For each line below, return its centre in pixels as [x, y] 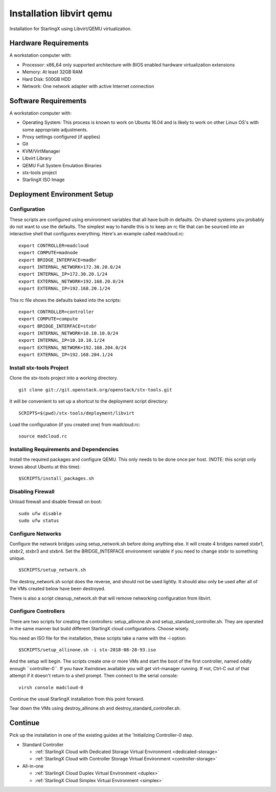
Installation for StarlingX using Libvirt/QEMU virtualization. [71, 29]
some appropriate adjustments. [55, 129]
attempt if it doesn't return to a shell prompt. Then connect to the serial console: [94, 676]
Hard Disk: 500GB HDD [47, 79]
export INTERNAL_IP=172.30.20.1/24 [63, 274]
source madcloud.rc [43, 436]
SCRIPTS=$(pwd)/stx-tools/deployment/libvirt [77, 413]
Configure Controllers [37, 611]
